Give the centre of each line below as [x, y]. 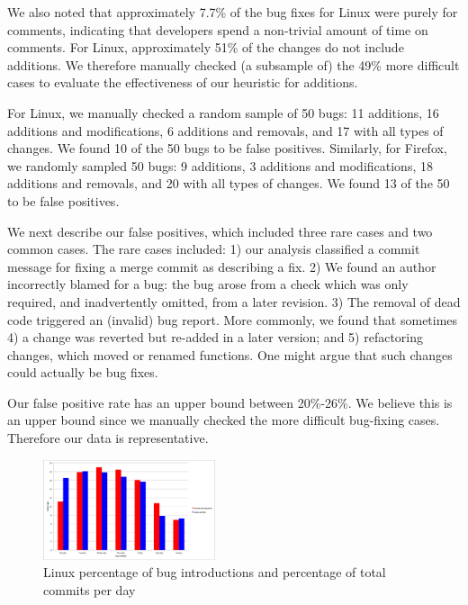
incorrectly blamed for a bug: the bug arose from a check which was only [208, 284]
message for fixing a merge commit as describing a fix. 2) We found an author [222, 266]
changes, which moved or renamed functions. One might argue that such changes [230, 354]
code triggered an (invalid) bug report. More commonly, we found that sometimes [233, 319]
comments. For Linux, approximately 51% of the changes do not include [206, 47]
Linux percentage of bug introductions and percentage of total [215, 572]
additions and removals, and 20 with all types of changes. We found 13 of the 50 [229, 183]
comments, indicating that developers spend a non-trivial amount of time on [218, 29]
